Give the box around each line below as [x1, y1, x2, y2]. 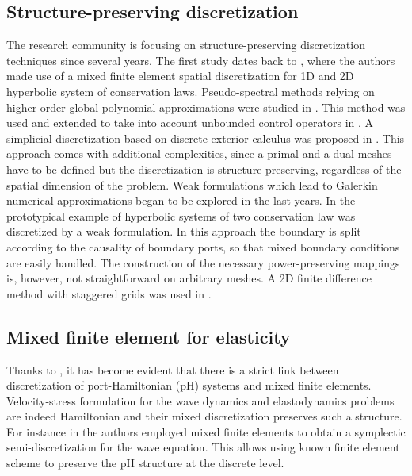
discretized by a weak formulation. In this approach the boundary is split [6, 223, 361, 240]
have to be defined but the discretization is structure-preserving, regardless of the [6, 160, 402, 177]
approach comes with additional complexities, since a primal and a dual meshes [6, 145, 392, 162]
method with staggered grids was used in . [6, 285, 212, 301]
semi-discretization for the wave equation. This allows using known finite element [6, 439, 400, 455]
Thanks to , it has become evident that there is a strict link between [6, 361, 339, 378]
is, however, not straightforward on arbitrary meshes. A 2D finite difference [6, 270, 372, 286]
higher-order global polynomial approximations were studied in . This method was [6, 98, 406, 115]
